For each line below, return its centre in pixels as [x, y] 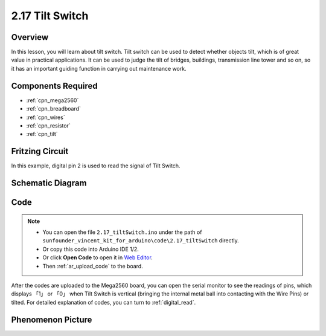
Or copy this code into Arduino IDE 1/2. [91, 249]
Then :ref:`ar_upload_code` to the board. [93, 266]
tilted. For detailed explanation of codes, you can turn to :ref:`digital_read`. [104, 302]
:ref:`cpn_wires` [46, 117]
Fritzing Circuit [40, 151]
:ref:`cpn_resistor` [48, 125]
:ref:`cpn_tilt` [42, 134]
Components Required [54, 86]
